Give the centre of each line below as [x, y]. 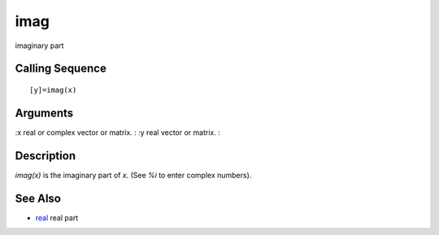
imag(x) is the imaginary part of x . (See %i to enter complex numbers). [133, 175]
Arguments [44, 113]
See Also [38, 198]
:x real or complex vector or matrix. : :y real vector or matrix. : [118, 132]
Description [46, 156]
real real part [57, 218]
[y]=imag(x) [53, 90]
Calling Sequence [61, 69]
